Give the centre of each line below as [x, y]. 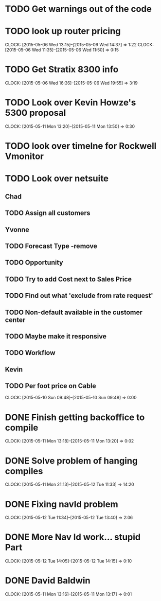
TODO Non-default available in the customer [74, 312]
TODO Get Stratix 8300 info [62, 70]
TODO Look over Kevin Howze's [71, 103]
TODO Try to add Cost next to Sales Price [69, 279]
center [15, 320]
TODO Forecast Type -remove [51, 246]
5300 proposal [36, 113]
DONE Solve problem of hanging [71, 461]
